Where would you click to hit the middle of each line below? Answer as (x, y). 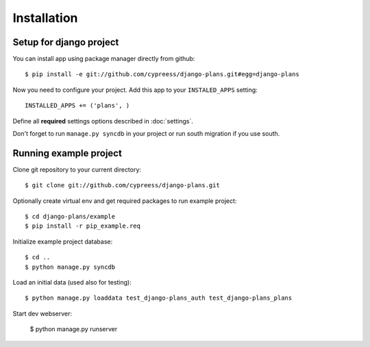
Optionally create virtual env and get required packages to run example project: (125, 201)
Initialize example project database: (63, 241)
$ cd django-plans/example (70, 217)
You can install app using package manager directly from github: (104, 59)
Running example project (67, 153)
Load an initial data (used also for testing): (72, 283)
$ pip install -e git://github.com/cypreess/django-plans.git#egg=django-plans (162, 74)
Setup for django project (66, 42)
